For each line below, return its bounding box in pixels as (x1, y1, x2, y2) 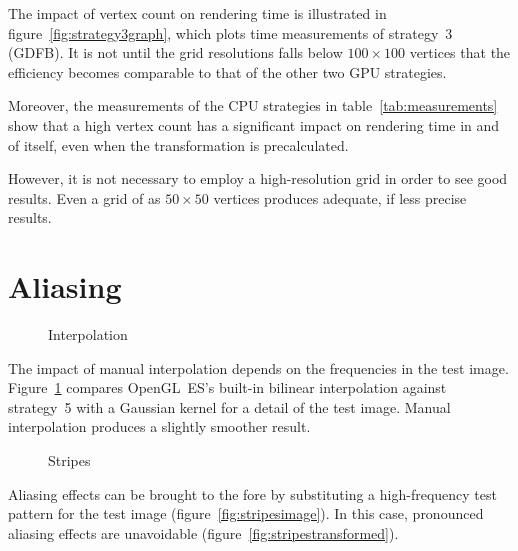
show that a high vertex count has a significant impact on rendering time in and (8, 114, 500, 135)
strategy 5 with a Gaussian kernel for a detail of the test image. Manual (8, 396, 451, 417)
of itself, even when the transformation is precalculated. (8, 134, 349, 155)
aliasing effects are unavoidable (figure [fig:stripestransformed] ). (8, 522, 399, 543)
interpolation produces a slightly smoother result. (8, 416, 311, 437)
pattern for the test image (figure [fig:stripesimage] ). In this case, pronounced (8, 503, 484, 524)
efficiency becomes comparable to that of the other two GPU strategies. (8, 61, 447, 82)
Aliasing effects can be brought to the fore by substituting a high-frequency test (8, 483, 497, 504)
